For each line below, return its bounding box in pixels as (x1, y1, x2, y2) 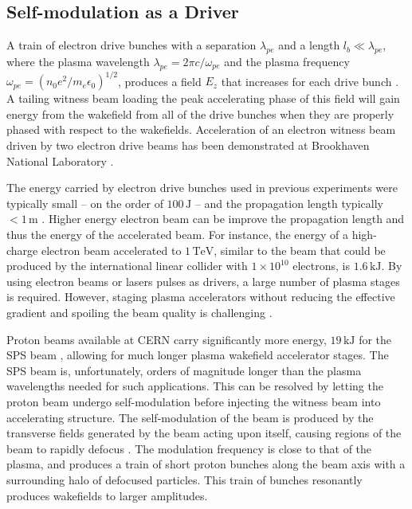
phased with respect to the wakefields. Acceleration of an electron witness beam (6, 121, 396, 138)
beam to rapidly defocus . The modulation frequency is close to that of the (6, 440, 372, 456)
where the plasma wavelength (6, 53, 150, 69)
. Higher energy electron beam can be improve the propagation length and (41, 210, 405, 227)
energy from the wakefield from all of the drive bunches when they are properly (6, 105, 394, 122)
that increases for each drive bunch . (221, 72, 399, 89)
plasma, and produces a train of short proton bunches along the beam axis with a (6, 456, 406, 472)
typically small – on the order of (6, 194, 163, 211)
